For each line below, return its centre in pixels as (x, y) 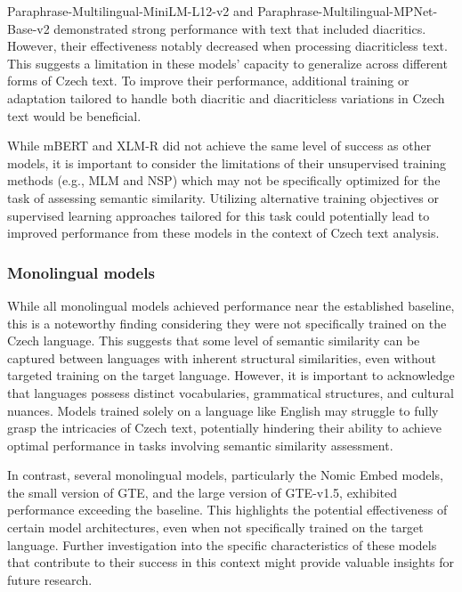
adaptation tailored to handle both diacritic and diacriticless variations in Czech (226, 97)
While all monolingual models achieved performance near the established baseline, (231, 305)
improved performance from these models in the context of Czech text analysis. (223, 233)
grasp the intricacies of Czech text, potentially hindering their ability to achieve (224, 428)
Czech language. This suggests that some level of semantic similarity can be (214, 341)
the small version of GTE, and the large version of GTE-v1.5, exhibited (203, 492)
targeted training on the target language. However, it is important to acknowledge (231, 375)
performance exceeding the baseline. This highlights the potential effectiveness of (227, 510)
